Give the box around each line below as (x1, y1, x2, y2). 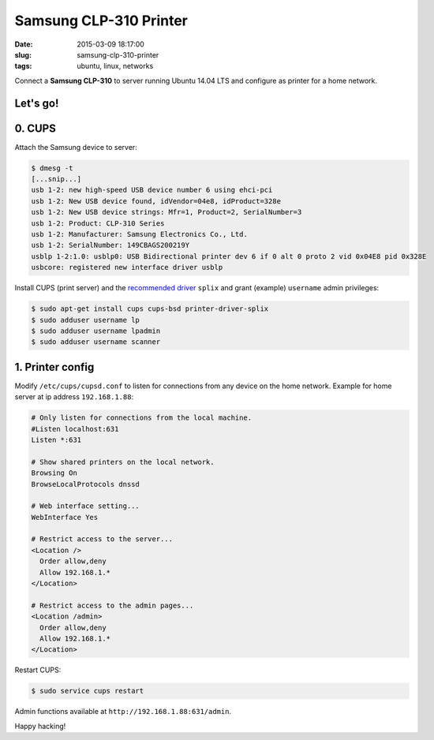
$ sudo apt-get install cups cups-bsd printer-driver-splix (31, 305, 269, 313)
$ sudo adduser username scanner (31, 338, 161, 346)
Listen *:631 (31, 435, 82, 444)
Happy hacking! (14, 721, 66, 731)
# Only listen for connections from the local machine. (31, 413, 253, 422)
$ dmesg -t (31, 163, 73, 173)
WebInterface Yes (31, 513, 99, 521)
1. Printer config (14, 360, 95, 374)
